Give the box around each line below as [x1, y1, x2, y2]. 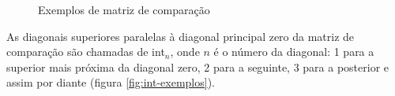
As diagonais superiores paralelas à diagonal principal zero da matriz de [6, 28, 355, 44]
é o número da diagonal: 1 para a [213, 43, 374, 60]
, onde [170, 43, 200, 60]
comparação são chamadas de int [6, 43, 165, 60]
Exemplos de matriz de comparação [38, 2, 210, 17]
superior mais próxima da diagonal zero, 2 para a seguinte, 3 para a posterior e [6, 58, 389, 75]
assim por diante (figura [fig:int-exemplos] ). [6, 74, 216, 90]
